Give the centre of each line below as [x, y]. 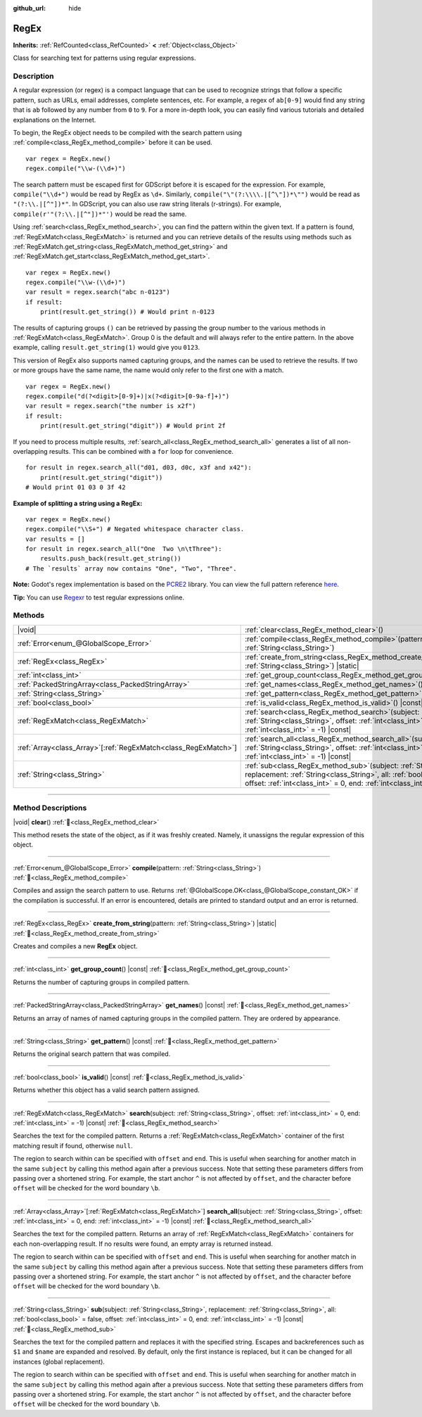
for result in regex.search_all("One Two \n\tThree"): [124, 549]
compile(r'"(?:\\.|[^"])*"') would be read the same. [100, 214]
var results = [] [55, 539]
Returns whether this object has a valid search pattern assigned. [106, 1090]
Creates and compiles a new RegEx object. [75, 946]
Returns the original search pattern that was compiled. [92, 1054]
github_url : [29, 8]
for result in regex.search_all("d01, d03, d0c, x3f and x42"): [139, 468]
